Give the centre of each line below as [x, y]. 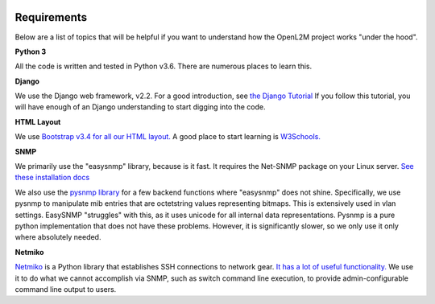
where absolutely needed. [58, 237]
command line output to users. [66, 289]
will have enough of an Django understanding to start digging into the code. [140, 107]
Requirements [51, 17]
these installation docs [52, 178]
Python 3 [31, 51]
